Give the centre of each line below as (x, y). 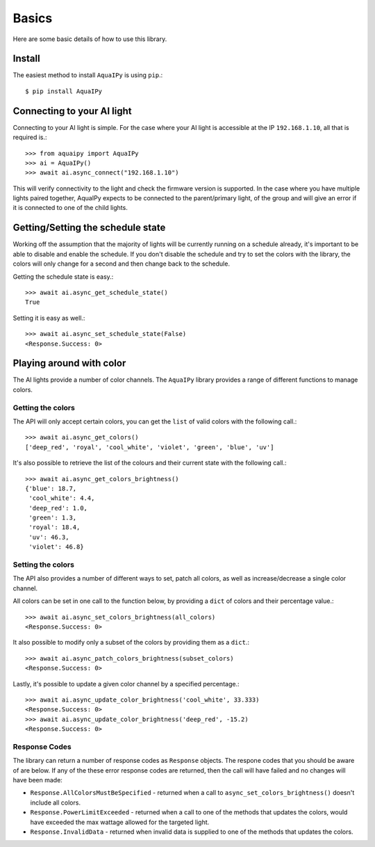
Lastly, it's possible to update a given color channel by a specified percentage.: (126, 684)
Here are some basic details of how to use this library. (90, 39)
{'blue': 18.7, (51, 488)
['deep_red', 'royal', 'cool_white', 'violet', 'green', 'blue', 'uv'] (150, 447)
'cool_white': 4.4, (62, 498)
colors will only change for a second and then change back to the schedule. (122, 264)
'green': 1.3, (53, 518)
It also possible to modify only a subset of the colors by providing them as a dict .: (131, 643)
